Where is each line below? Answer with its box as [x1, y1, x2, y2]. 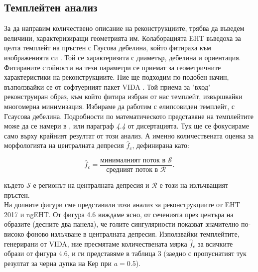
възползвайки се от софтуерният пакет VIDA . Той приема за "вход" [4, 81, 211, 92]
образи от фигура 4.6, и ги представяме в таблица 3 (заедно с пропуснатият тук [4, 248, 247, 259]
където [4, 179, 24, 190]
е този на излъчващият [159, 179, 229, 190]
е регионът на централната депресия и [33, 179, 149, 190]
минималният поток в [100, 156, 166, 164]
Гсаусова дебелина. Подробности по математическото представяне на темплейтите [4, 111, 254, 121]
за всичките [197, 238, 233, 249]
